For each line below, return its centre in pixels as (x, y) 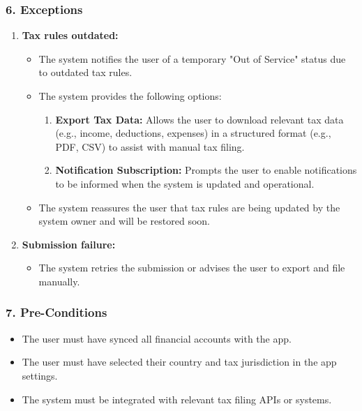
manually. (59, 281)
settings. (40, 375)
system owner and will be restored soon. (124, 221)
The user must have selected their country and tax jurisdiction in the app (179, 362)
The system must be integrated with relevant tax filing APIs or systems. (177, 399)
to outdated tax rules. (85, 72)
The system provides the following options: (130, 96)
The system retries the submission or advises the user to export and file (192, 268)
